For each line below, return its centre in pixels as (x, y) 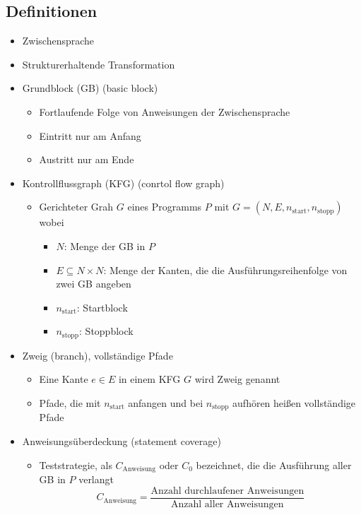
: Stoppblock (106, 331)
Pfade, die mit (70, 402)
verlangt (96, 479)
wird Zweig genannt (237, 379)
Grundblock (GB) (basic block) (90, 88)
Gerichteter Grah (76, 207)
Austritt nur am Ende (87, 159)
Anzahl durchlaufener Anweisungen (227, 491)
